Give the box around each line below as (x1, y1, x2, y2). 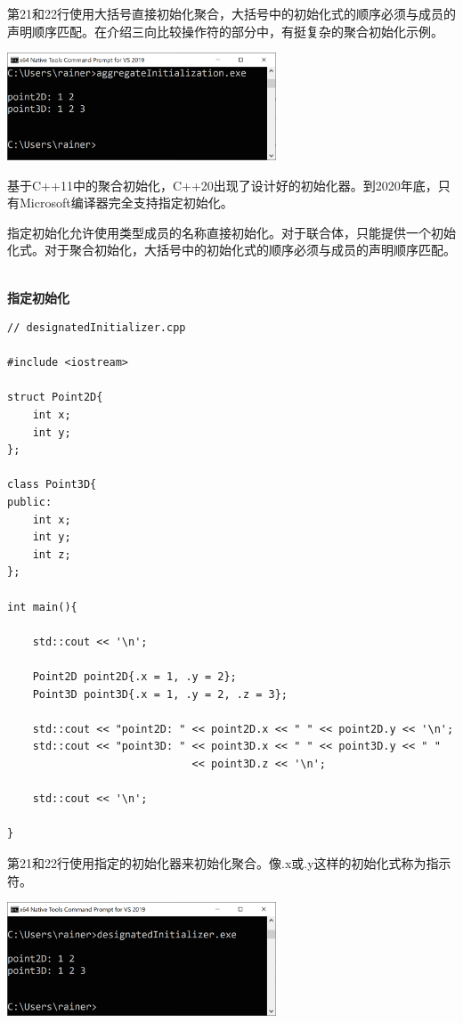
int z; (32, 548, 71, 561)
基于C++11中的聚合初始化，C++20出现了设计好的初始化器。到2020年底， (7, 175, 438, 194)
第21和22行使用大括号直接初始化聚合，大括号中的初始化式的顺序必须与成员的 (7, 4, 456, 22)
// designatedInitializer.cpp (7, 321, 186, 335)
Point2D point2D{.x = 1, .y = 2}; (32, 670, 237, 683)
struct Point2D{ (7, 391, 103, 404)
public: (7, 496, 53, 509)
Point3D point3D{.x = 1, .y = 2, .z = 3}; (32, 687, 288, 701)
